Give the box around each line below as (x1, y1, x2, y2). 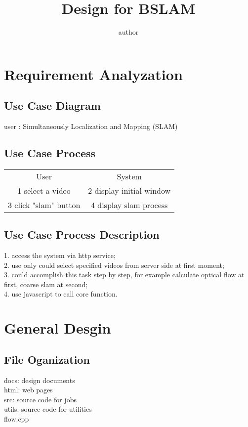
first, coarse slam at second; (4, 279, 88, 289)
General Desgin (4, 318, 111, 338)
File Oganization (4, 351, 90, 367)
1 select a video (17, 184, 71, 196)
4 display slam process (90, 199, 168, 211)
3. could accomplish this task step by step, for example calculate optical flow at (4, 269, 245, 280)
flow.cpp (4, 414, 29, 424)
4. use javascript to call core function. (4, 289, 118, 299)
